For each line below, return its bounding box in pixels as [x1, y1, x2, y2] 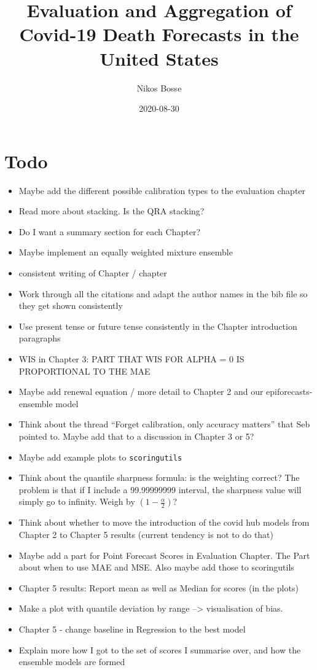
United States [100, 45, 219, 71]
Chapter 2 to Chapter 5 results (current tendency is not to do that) [18, 528, 273, 540]
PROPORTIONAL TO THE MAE [18, 364, 151, 377]
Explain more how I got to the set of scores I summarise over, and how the [18, 643, 301, 656]
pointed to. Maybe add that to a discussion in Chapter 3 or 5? [18, 429, 254, 442]
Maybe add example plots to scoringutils [18, 450, 182, 463]
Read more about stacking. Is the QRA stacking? [18, 205, 205, 217]
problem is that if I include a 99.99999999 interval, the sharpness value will [18, 483, 302, 496]
